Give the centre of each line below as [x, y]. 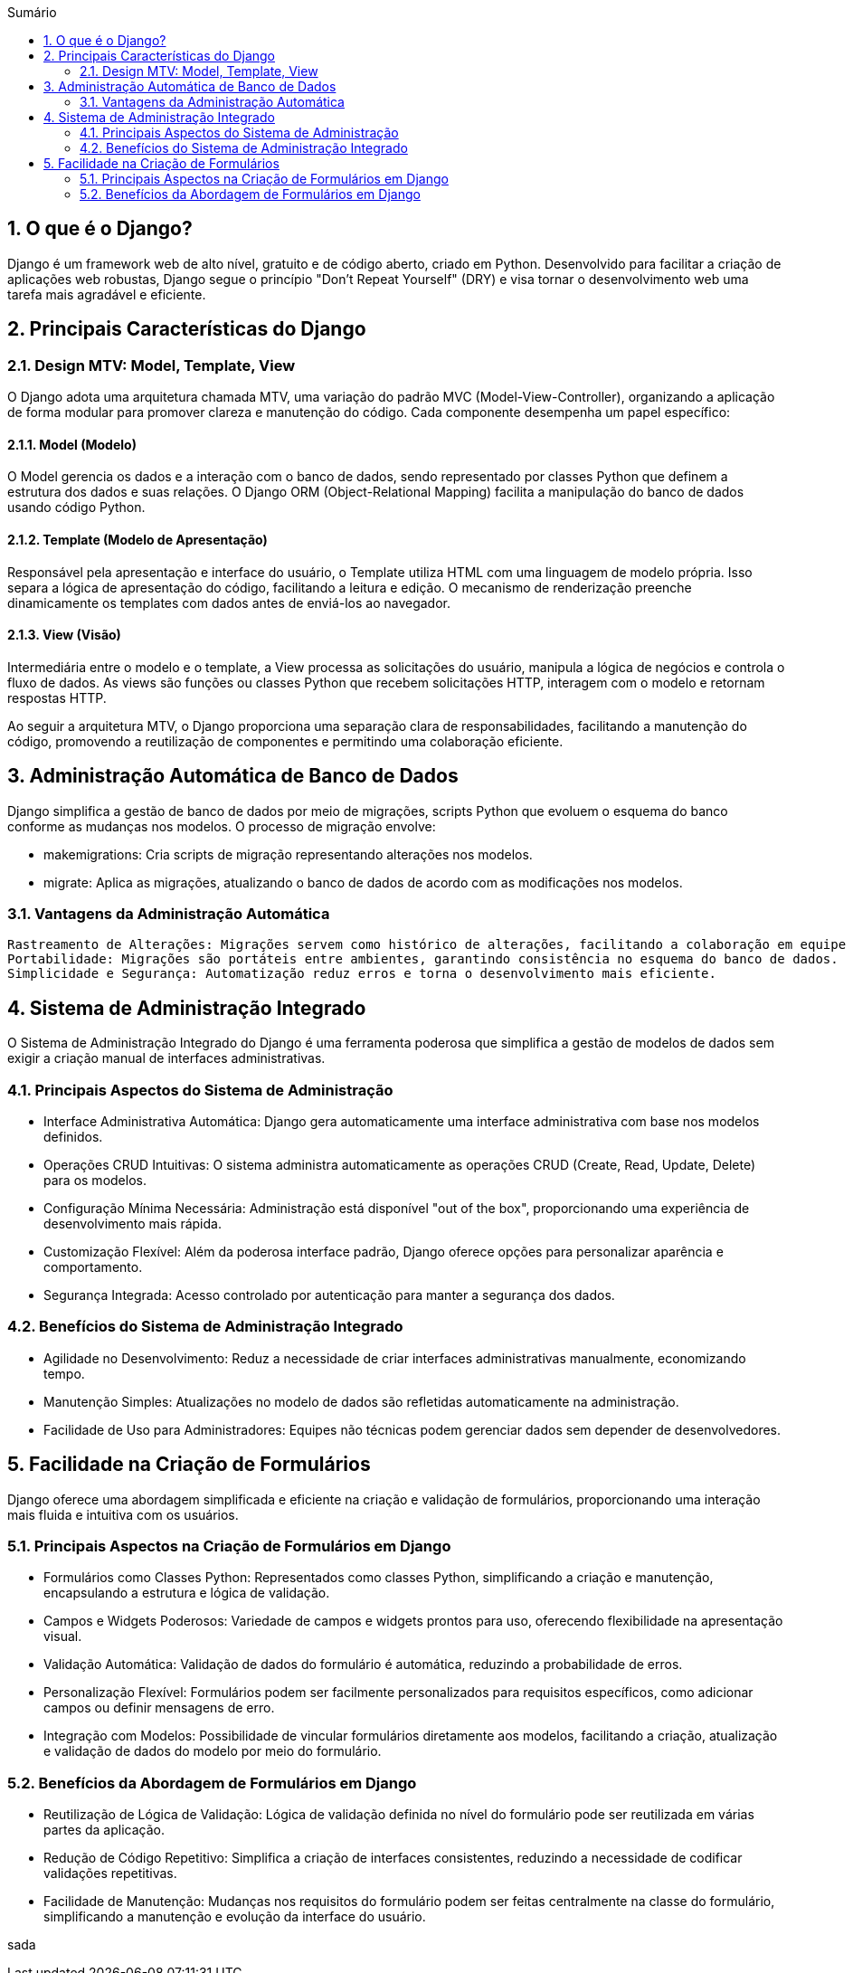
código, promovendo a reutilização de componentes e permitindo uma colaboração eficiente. [285, 741]
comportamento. [93, 1266]
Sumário [32, 12]
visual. [63, 1636]
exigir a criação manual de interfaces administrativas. [166, 1058]
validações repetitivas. [110, 1873]
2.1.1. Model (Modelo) [72, 444]
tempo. [64, 1373]
